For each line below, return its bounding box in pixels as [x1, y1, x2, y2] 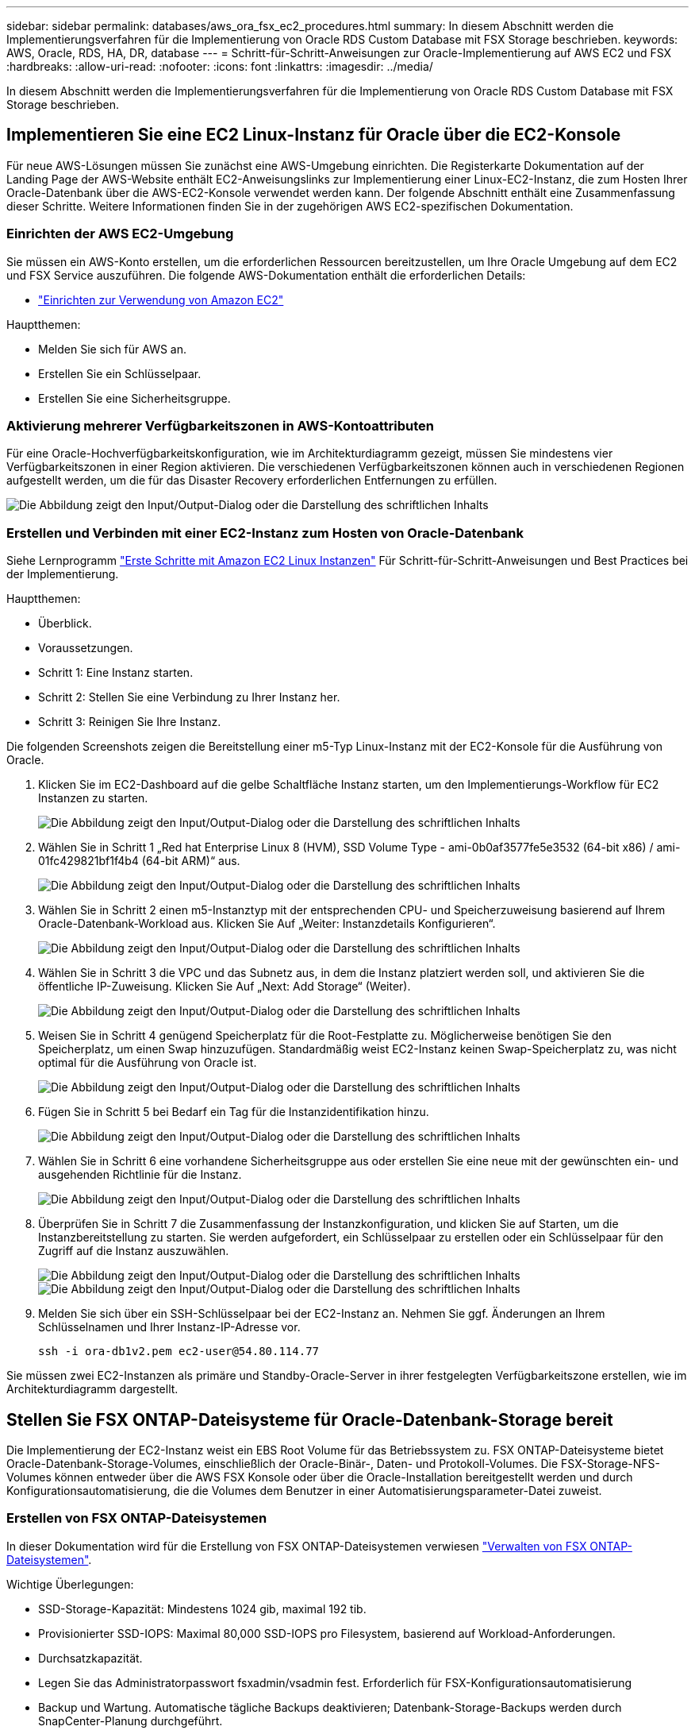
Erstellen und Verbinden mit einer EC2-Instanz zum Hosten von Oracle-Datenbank [6, 524, 524, 541]
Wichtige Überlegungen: [6, 1577, 134, 1591]
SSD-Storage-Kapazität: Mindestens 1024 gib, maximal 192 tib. [38, 1601, 367, 1616]
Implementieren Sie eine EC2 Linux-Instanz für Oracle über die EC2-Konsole [6, 125, 621, 145]
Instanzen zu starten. [38, 791, 148, 805]
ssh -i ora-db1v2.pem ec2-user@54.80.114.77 [38, 1345, 320, 1358]
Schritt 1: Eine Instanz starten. [38, 666, 194, 680]
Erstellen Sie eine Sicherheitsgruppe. [38, 391, 231, 405]
